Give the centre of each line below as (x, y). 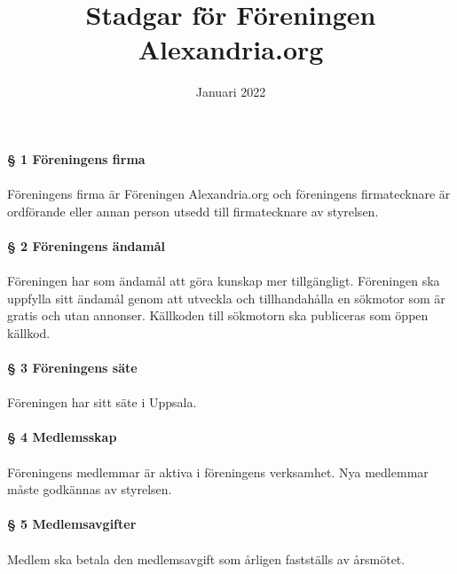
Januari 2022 (231, 92)
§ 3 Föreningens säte (72, 368)
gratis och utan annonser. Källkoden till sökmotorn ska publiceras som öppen (218, 315)
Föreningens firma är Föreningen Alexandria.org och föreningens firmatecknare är (229, 194)
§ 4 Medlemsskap (62, 437)
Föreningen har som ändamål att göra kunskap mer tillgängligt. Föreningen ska (224, 281)
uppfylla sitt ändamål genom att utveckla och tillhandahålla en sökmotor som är (226, 298)
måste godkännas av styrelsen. (90, 489)
